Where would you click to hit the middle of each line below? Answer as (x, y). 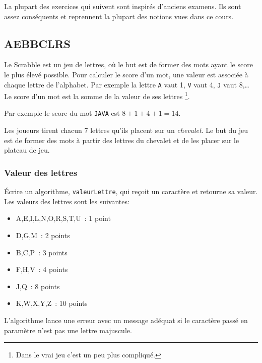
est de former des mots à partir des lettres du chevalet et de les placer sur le (122, 140)
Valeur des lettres (41, 172)
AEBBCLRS (38, 43)
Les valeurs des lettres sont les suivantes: (67, 201)
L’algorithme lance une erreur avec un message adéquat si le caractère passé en (126, 320)
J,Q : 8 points (38, 286)
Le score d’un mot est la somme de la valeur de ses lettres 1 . (97, 95)
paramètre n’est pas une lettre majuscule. (68, 330)
